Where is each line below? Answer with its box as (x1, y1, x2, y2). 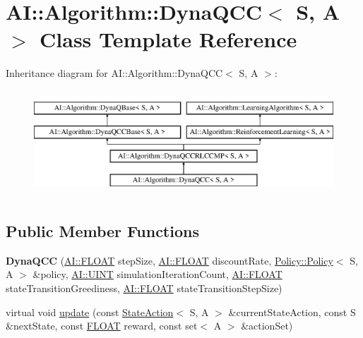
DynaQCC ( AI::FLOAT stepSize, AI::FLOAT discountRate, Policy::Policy (6, 253, 333, 267)
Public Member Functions (6, 220, 199, 242)
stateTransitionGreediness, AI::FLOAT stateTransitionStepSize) (6, 281, 282, 296)
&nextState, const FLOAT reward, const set (6, 318, 198, 333)
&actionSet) (241, 318, 293, 333)
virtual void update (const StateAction (6, 304, 174, 319)
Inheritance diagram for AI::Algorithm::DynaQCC (6, 66, 223, 80)
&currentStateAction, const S (228, 304, 356, 319)
